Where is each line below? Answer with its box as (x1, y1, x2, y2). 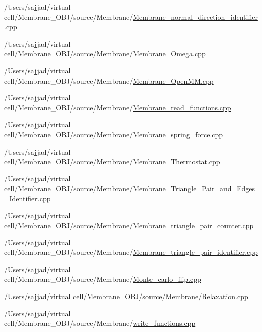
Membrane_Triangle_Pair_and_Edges (133, 183, 255, 194)
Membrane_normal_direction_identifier (133, 11, 258, 22)
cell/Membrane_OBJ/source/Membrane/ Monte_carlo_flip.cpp (4, 274, 201, 284)
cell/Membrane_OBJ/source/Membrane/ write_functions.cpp (4, 318, 196, 328)
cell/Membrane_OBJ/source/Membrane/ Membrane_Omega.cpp (4, 48, 206, 59)
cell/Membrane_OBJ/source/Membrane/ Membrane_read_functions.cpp (4, 102, 231, 113)
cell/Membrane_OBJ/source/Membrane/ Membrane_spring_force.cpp (4, 129, 223, 139)
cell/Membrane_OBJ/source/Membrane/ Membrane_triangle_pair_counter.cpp (4, 220, 254, 231)
